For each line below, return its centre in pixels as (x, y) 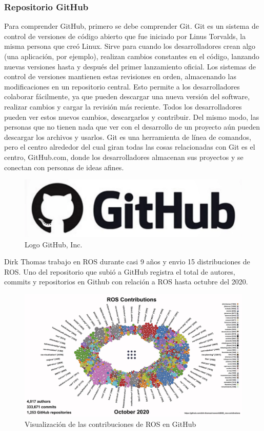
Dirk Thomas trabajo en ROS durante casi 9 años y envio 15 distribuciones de (127, 262)
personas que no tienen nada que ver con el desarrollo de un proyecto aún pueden (132, 127)
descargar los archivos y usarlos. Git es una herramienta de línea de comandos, (128, 137)
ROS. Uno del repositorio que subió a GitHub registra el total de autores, (120, 271)
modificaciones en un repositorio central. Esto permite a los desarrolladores (122, 86)
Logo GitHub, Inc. (54, 244)
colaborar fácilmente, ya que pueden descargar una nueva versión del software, (127, 96)
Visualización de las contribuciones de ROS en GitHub (110, 424)
